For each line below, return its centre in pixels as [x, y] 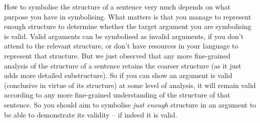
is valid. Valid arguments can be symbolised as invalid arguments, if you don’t [124, 36]
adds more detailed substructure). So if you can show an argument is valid [118, 75]
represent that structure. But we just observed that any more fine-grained [117, 55]
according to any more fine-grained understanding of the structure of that [117, 95]
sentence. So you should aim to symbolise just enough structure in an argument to [130, 104]
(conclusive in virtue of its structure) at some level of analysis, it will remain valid [130, 85]
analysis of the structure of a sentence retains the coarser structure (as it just [123, 65]
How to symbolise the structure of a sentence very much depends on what [117, 6]
